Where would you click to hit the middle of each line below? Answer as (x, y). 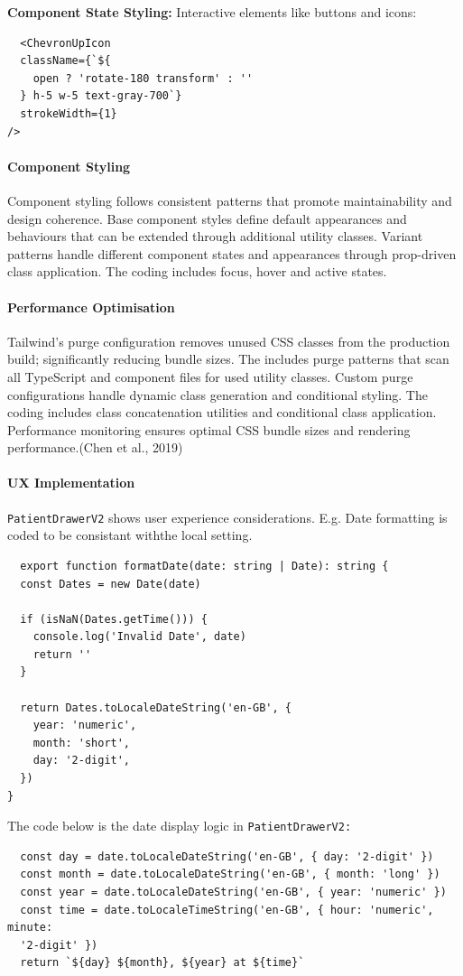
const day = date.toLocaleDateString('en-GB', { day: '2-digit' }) (227, 856)
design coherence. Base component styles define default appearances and (207, 218)
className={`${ (65, 61)
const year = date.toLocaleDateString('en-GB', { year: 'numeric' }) (233, 892)
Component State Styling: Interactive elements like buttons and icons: (212, 12)
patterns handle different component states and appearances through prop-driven (232, 253)
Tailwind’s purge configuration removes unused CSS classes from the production (229, 341)
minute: (30, 928)
